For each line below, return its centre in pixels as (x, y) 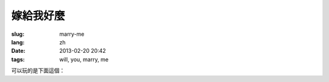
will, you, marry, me (84, 59)
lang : (18, 42)
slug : (18, 34)
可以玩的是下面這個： (38, 70)
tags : (18, 59)
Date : (18, 51)
